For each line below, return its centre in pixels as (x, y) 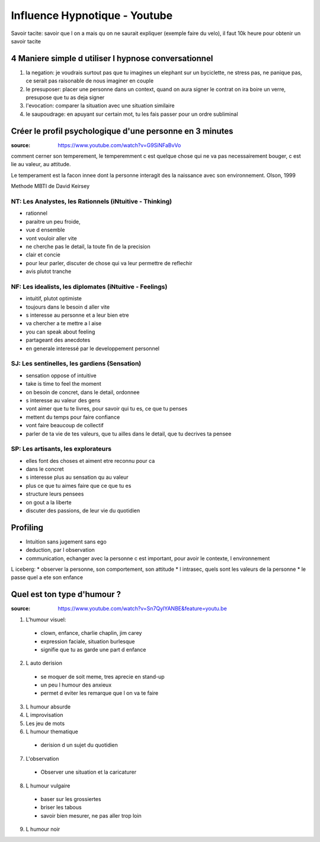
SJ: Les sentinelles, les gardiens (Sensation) (76, 364)
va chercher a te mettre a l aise (64, 323)
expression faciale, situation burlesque (88, 641)
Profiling (27, 527)
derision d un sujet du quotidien (79, 745)
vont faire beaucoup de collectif (65, 425)
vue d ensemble (45, 230)
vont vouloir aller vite (51, 238)
